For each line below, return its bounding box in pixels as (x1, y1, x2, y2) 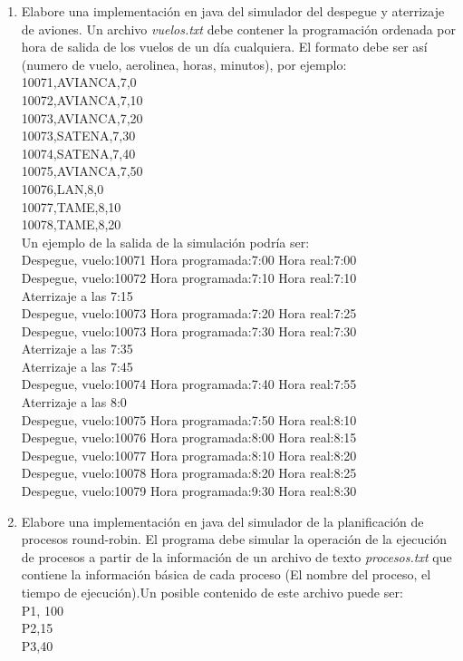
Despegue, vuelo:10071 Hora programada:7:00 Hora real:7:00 (21, 250, 357, 269)
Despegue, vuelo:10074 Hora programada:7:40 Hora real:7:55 (21, 374, 357, 394)
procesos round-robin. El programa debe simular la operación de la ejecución (21, 530, 448, 549)
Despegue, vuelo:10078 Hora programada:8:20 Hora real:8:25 (21, 463, 357, 482)
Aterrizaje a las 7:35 (21, 339, 133, 358)
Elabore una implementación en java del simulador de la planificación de (21, 511, 424, 530)
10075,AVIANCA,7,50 (21, 161, 143, 180)
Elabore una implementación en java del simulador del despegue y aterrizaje (21, 2, 445, 20)
